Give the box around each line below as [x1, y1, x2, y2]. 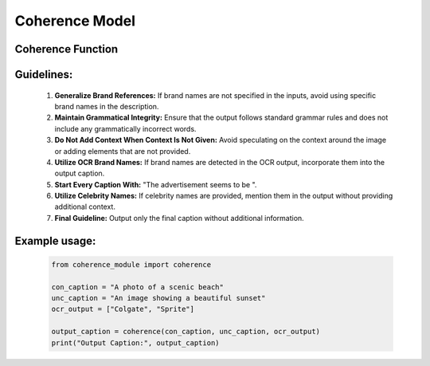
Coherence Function [14, 42, 119, 56]
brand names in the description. [54, 101, 159, 111]
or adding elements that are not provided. [54, 146, 191, 155]
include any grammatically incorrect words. [54, 124, 197, 133]
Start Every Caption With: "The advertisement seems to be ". [54, 179, 257, 189]
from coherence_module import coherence [51, 260, 211, 269]
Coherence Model [14, 12, 135, 30]
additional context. [54, 202, 115, 211]
